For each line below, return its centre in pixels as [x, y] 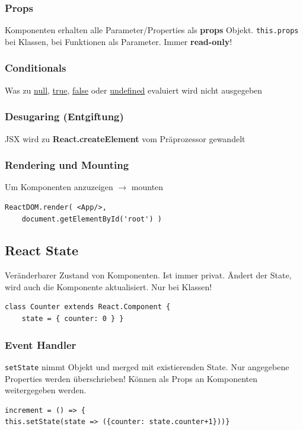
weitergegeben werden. [46, 390]
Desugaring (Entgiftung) [64, 116]
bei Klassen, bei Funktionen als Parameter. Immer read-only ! [119, 41]
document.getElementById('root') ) [92, 219]
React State [42, 250]
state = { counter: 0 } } [73, 319]
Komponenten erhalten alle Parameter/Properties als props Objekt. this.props [152, 30]
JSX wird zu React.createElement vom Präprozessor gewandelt [125, 138]
